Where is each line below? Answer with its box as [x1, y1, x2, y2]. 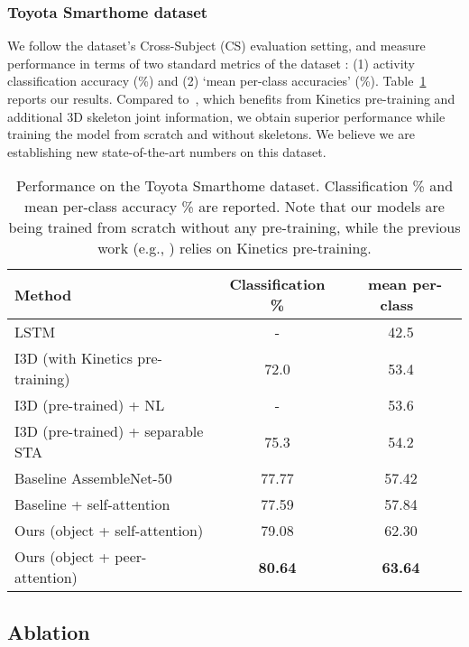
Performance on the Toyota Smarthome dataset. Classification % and [15, 175, 454, 197]
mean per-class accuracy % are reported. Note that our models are [24, 196, 445, 217]
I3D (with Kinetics [14, 347, 133, 369]
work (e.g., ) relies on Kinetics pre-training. [97, 237, 372, 259]
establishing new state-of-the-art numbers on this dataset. [7, 142, 326, 161]
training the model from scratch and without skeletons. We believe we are [7, 125, 415, 143]
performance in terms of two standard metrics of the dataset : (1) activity [7, 53, 415, 72]
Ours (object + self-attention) [14, 520, 204, 541]
